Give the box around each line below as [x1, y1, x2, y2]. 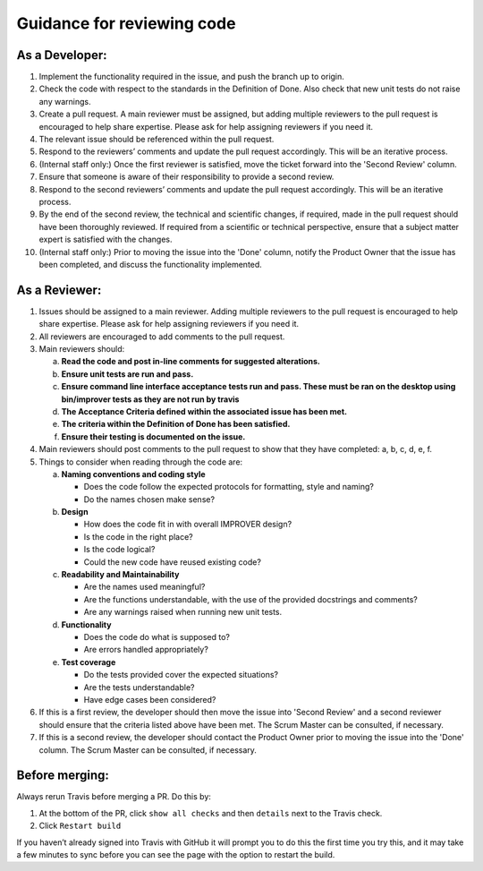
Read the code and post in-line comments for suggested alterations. [61, 356, 321, 367]
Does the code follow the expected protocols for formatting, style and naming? [83, 482, 375, 492]
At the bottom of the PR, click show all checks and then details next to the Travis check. [38, 807, 383, 818]
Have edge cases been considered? [83, 694, 216, 704]
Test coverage [61, 656, 116, 667]
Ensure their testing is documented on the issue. [61, 431, 246, 442]
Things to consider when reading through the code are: [38, 457, 243, 467]
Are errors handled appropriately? [83, 645, 209, 655]
